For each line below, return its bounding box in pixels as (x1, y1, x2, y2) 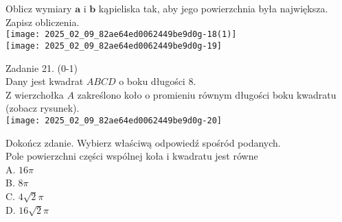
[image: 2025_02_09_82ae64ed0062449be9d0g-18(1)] (5, 29, 237, 40)
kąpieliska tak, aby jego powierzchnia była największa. (98, 1, 328, 15)
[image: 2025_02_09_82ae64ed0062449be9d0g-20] (5, 115, 222, 125)
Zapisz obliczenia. (5, 14, 80, 29)
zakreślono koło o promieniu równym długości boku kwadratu (77, 87, 337, 101)
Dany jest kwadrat (5, 74, 84, 88)
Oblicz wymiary (5, 1, 72, 15)
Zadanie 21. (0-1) (5, 60, 78, 75)
